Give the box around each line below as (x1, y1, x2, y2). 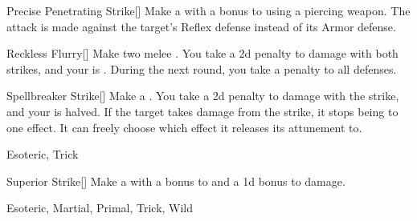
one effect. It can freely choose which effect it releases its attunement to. (6, 119, 362, 135)
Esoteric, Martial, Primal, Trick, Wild (6, 199, 194, 216)
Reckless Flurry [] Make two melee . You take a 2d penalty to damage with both (6, 45, 399, 62)
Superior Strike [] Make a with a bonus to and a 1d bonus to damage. (6, 172, 345, 189)
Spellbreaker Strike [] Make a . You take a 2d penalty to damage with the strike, (6, 87, 399, 104)
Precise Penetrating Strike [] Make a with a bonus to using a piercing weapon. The (6, 2, 411, 18)
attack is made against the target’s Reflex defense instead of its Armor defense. (6, 18, 396, 34)
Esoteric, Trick (6, 146, 79, 163)
